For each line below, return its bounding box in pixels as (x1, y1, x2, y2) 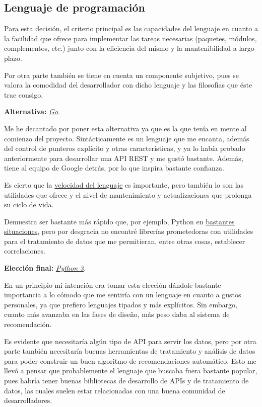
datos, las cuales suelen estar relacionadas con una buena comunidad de (4, 385, 225, 395)
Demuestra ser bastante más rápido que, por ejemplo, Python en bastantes (4, 216, 235, 226)
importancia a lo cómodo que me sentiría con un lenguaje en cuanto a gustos (4, 289, 241, 300)
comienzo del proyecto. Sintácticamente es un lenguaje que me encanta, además (4, 133, 249, 143)
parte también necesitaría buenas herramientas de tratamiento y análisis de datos (4, 346, 255, 356)
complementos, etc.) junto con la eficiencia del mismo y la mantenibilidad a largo (4, 43, 254, 53)
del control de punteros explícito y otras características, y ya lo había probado (4, 143, 245, 153)
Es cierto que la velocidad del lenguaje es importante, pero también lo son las (4, 179, 244, 190)
